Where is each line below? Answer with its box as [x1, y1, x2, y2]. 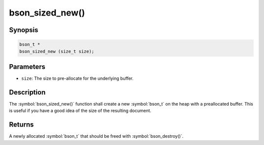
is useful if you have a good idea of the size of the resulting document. [9, 108, 152, 114]
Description [9, 88, 46, 96]
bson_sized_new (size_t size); [19, 49, 95, 54]
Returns [9, 121, 34, 129]
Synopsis [9, 26, 39, 34]
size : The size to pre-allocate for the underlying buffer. [21, 75, 134, 81]
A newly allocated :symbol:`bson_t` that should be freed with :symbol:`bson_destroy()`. [9, 133, 183, 139]
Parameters [9, 62, 45, 71]
